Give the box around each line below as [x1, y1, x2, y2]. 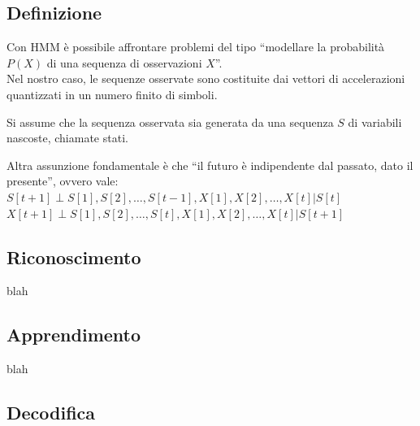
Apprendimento [6, 322, 141, 347]
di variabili [348, 113, 402, 130]
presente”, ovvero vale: [6, 172, 119, 189]
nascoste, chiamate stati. [6, 129, 128, 146]
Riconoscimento [6, 244, 141, 269]
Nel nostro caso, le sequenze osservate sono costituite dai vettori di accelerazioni [6, 70, 405, 87]
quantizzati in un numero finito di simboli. [6, 85, 218, 102]
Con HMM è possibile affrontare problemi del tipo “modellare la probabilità [6, 38, 385, 55]
